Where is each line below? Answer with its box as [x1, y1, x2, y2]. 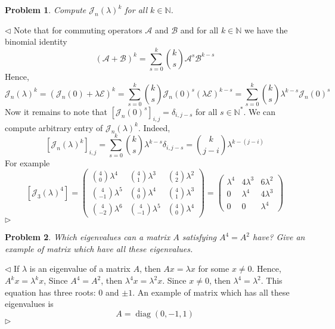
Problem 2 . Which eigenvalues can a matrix [5, 231, 170, 243]
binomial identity [5, 35, 67, 48]
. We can [243, 105, 276, 117]
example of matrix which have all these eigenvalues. [5, 242, 193, 254]
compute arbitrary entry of [5, 121, 103, 134]
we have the [244, 23, 288, 36]
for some [198, 262, 229, 275]
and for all [180, 23, 219, 36]
